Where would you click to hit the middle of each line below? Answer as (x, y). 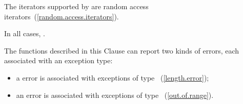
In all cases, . (25, 33)
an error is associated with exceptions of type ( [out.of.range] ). (115, 95)
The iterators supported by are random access (76, 6)
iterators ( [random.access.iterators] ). (62, 16)
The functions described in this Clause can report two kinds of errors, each (122, 50)
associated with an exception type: (58, 60)
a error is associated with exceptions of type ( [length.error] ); (113, 77)
